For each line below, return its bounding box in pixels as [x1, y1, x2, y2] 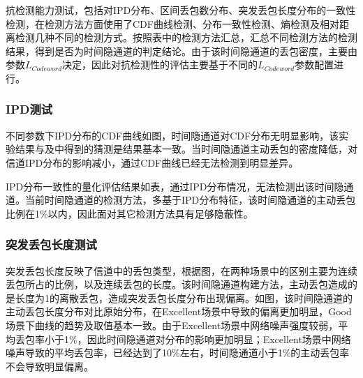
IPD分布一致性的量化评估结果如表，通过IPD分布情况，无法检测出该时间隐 [6, 179, 344, 193]
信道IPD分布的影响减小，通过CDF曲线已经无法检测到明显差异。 [6, 155, 299, 169]
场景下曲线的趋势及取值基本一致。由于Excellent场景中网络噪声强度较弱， [6, 317, 339, 332]
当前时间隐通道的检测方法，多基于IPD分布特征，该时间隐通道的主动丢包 [24, 192, 356, 207]
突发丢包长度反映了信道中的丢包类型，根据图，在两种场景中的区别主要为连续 [6, 263, 357, 278]
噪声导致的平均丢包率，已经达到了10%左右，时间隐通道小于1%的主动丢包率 [6, 345, 350, 360]
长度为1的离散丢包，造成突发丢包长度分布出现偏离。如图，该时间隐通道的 [15, 290, 353, 305]
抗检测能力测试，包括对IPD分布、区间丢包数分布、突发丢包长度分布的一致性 [6, 3, 356, 17]
